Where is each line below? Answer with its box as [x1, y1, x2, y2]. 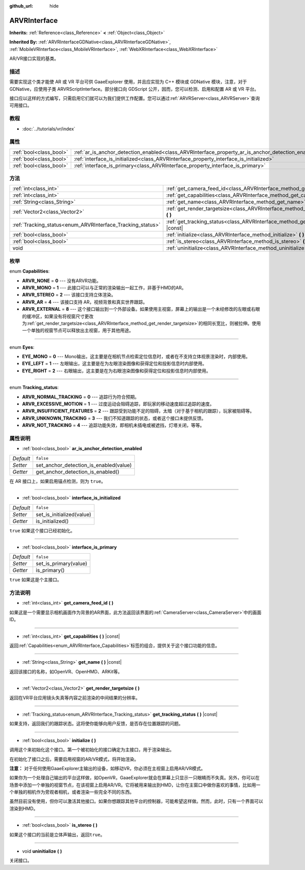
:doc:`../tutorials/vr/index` [22, 125, 76, 132]
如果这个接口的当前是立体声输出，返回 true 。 [9, 831, 105, 837]
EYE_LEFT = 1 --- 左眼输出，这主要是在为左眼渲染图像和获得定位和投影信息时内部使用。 [22, 361, 207, 367]
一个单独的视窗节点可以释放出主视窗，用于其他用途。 [22, 328, 134, 334]
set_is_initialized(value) [36, 511, 91, 518]
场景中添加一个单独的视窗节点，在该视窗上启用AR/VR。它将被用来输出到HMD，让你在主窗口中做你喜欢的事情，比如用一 [9, 782, 261, 788]
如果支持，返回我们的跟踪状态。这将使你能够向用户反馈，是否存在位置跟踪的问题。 [9, 721, 183, 727]
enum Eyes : [9, 344, 35, 350]
